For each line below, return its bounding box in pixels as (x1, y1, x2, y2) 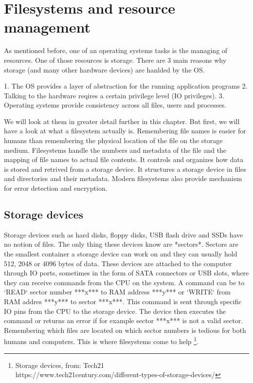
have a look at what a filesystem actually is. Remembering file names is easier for (4, 126, 246, 136)
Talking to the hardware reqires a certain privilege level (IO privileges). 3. (4, 90, 224, 100)
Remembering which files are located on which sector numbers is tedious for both (4, 325, 246, 335)
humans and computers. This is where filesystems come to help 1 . (4, 335, 199, 347)
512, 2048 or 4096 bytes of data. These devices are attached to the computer (4, 258, 232, 268)
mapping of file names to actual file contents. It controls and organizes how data (4, 154, 243, 164)
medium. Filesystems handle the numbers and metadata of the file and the (4, 145, 227, 155)
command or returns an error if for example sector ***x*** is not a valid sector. (4, 315, 243, 326)
